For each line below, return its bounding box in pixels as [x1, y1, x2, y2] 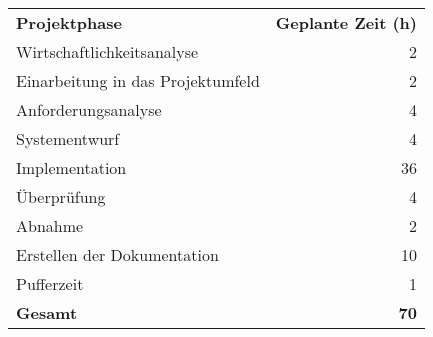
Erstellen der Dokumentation [16, 243, 219, 266]
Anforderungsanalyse [16, 98, 162, 121]
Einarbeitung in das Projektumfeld [16, 69, 260, 92]
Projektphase [16, 11, 122, 34]
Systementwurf [16, 127, 120, 150]
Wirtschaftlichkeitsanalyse [16, 40, 199, 63]
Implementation [16, 156, 127, 179]
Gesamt [16, 301, 78, 324]
